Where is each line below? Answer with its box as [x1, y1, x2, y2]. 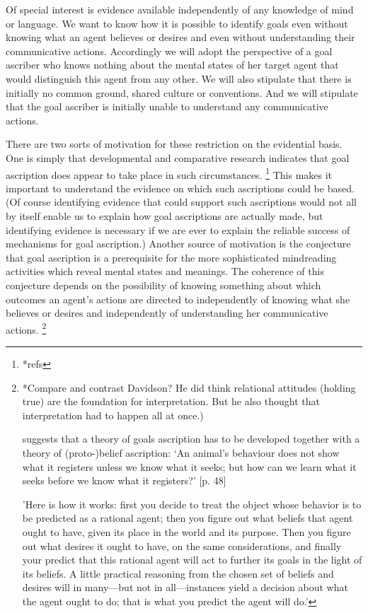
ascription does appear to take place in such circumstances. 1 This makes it [6, 165, 333, 182]
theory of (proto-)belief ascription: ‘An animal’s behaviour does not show [22, 445, 340, 460]
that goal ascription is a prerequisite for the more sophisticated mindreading [6, 250, 337, 264]
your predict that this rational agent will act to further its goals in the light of [22, 552, 362, 567]
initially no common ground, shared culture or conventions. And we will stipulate [6, 85, 358, 100]
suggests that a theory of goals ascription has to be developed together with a [22, 431, 360, 446]
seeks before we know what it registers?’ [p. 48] [22, 473, 226, 488]
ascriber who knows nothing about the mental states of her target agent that [6, 57, 339, 72]
